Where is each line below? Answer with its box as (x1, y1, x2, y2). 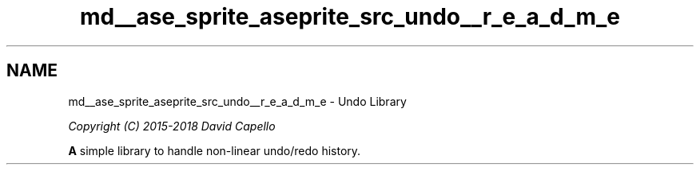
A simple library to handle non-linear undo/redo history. (68, 143, 361, 157)
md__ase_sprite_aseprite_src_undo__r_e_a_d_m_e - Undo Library (68, 94, 407, 108)
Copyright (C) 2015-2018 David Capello (68, 119, 276, 133)
